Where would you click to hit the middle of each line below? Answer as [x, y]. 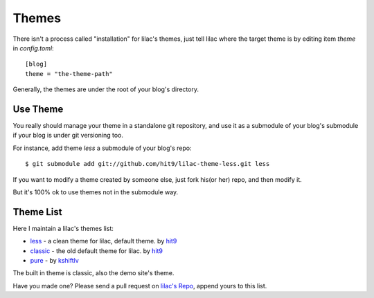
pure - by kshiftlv [54, 261]
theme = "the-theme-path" [69, 74]
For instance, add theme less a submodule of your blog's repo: [102, 148]
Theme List [37, 212]
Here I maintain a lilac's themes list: [63, 228]
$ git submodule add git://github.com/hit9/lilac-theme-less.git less [148, 164]
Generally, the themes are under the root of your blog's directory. [106, 89]
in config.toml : [34, 48]
